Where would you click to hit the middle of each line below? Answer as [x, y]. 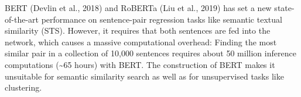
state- [284, 8]
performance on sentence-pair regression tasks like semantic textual [162, 19]
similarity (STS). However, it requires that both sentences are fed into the [138, 30]
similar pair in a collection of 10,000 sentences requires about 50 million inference [150, 53]
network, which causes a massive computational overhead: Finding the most [141, 42]
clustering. [23, 87]
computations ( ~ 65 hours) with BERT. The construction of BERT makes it [140, 64]
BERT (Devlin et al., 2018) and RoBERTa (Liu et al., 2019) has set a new [138, 8]
